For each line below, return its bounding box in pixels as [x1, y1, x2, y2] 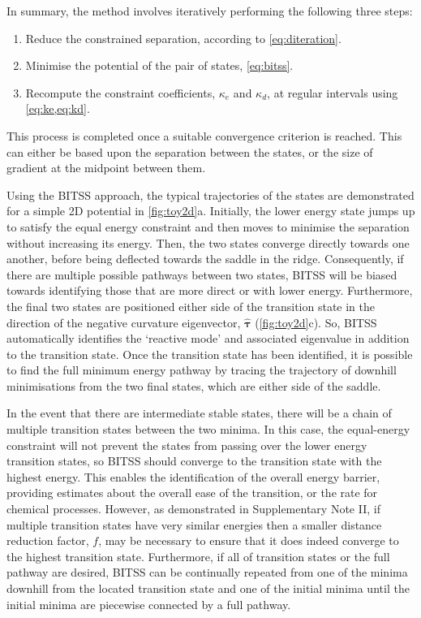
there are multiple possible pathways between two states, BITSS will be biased [6, 266, 397, 283]
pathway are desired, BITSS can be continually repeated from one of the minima [6, 564, 408, 581]
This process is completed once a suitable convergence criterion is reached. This [6, 127, 402, 144]
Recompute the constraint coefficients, [25, 84, 216, 101]
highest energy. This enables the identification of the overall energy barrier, [6, 468, 380, 485]
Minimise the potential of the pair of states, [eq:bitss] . [25, 57, 294, 74]
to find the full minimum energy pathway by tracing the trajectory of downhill [6, 361, 397, 378]
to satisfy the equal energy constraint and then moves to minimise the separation [6, 218, 410, 235]
